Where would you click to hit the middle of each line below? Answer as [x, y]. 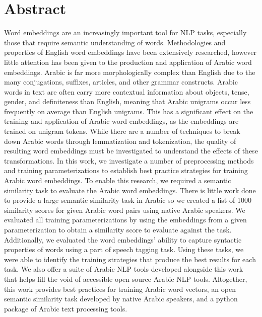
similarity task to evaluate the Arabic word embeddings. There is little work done [130, 190]
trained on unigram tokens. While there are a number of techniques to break [122, 131]
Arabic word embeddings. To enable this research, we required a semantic [118, 180]
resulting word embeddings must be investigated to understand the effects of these [131, 151]
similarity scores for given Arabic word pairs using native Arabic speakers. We [125, 210]
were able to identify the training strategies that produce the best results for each [130, 259]
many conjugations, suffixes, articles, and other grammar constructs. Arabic [121, 82]
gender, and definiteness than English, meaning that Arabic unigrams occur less [127, 101]
